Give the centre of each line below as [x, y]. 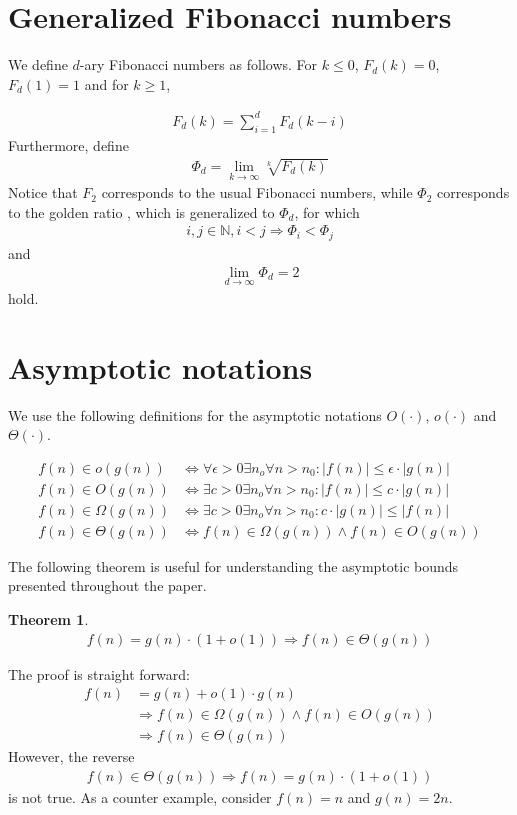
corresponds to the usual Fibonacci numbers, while [257, 192]
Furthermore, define [68, 144]
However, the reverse [71, 756]
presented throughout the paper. [107, 585]
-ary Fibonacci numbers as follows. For [198, 64]
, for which [327, 211]
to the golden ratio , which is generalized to [141, 211]
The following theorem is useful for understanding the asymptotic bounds [233, 565]
